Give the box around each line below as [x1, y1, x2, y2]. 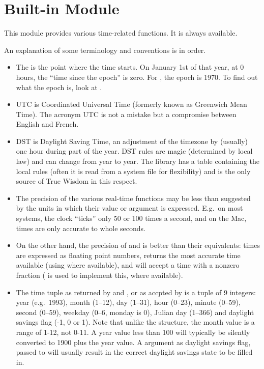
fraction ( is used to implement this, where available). [16, 270, 183, 280]
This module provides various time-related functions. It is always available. [4, 27, 238, 38]
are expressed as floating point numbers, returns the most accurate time [16, 249, 241, 260]
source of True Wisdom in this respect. [16, 176, 137, 186]
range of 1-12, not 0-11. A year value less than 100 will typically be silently [16, 326, 250, 337]
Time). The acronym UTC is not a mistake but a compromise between [16, 108, 237, 119]
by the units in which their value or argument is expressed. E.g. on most [16, 203, 243, 213]
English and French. [16, 119, 79, 129]
